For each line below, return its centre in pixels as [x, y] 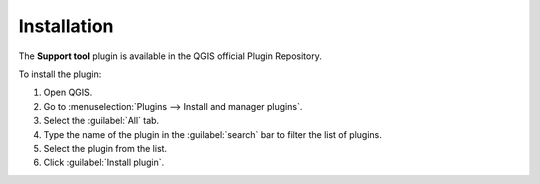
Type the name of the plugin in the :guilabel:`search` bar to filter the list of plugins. [212, 134]
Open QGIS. [68, 92]
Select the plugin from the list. [105, 148]
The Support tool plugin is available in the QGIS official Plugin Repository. [170, 56]
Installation [66, 26]
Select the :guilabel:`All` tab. [101, 121]
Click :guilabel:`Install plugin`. [104, 162]
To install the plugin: [60, 74]
